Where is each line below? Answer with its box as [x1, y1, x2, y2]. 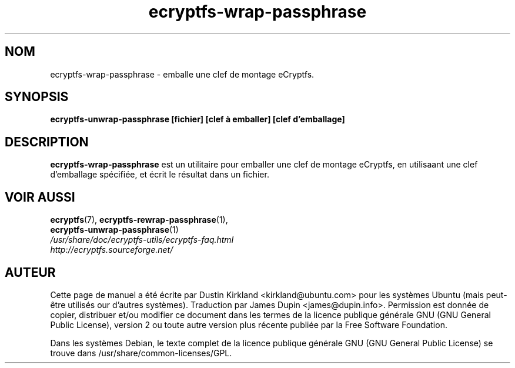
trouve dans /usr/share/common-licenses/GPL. [50, 347, 232, 358]
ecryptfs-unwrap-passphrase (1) [50, 225, 179, 235]
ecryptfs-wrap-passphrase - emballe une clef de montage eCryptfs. [50, 69, 315, 79]
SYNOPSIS [5, 89, 69, 105]
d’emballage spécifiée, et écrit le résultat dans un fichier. [50, 169, 269, 180]
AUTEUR [5, 265, 56, 280]
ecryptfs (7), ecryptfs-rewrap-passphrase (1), [50, 215, 228, 225]
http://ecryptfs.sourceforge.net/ [50, 245, 173, 255]
